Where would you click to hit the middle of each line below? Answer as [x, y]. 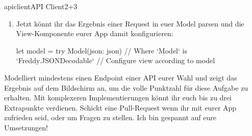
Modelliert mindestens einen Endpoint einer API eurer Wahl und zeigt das [121, 77]
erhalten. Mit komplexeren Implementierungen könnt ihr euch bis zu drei [118, 98]
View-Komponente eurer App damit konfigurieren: [95, 33]
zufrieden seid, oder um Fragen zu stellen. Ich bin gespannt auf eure [110, 117]
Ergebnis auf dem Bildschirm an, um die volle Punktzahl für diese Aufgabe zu [126, 87]
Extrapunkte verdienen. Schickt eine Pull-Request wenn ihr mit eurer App [120, 107]
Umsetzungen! [26, 127]
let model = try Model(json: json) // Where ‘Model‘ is [102, 50]
